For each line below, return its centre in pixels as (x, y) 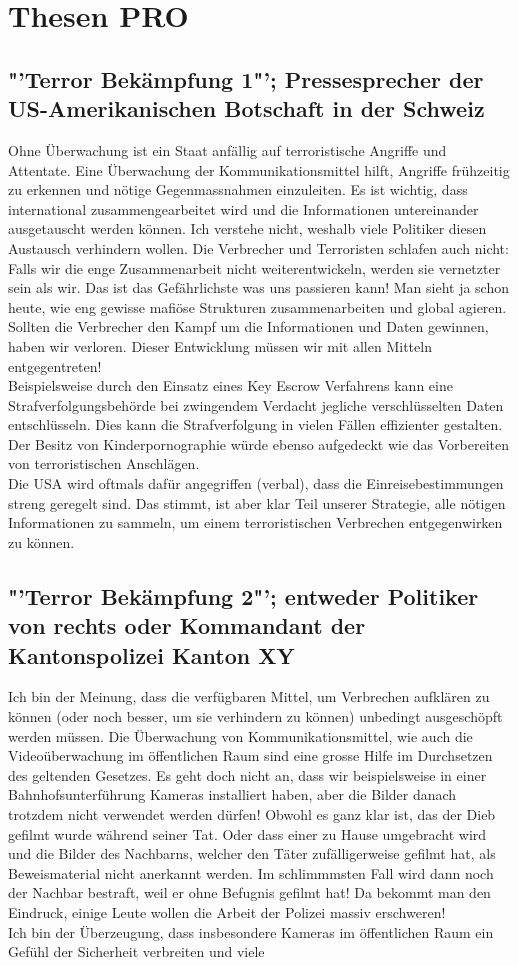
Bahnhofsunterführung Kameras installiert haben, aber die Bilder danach (232, 794)
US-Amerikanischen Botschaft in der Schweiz (246, 108)
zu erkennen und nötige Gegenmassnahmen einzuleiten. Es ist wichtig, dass (238, 189)
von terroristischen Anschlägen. (104, 463)
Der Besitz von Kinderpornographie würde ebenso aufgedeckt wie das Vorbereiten (259, 443)
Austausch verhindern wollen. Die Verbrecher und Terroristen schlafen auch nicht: (258, 247)
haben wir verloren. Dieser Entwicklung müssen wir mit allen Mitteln (220, 345)
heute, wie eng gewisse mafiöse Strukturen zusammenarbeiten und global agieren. (257, 306)
